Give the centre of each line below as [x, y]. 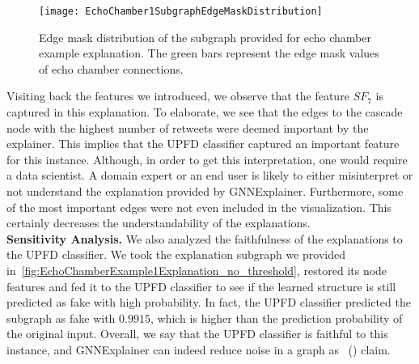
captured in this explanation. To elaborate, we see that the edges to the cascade [205, 112]
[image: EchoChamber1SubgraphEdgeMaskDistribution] [181, 11]
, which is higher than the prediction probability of [276, 317]
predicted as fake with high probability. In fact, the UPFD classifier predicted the [209, 302]
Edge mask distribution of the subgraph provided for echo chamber [205, 37]
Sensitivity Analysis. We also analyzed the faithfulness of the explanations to [205, 238]
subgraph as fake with [61, 317]
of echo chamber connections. [111, 68]
